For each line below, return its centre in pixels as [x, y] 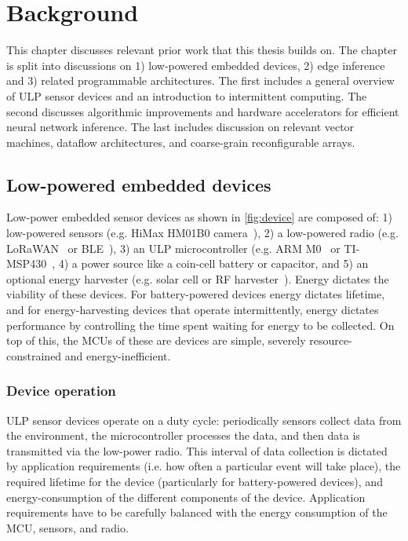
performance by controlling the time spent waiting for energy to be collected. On [200, 325]
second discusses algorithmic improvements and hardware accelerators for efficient [203, 111]
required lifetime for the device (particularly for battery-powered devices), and [195, 482]
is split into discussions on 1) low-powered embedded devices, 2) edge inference [196, 65]
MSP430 [27, 263]
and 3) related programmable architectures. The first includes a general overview [200, 80]
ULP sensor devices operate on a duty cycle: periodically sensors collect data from [204, 420]
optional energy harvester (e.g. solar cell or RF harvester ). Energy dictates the [198, 278]
